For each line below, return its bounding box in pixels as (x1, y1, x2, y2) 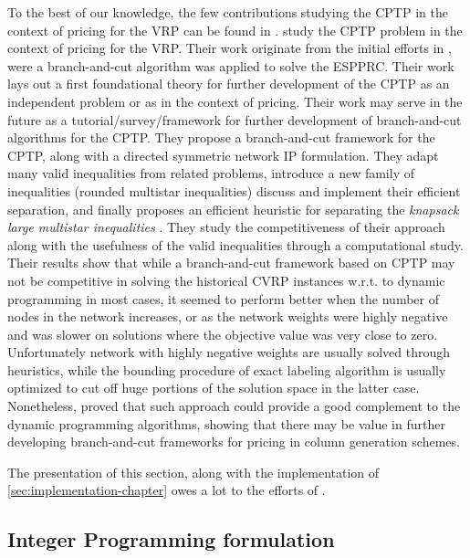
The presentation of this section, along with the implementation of (7, 462, 380, 481)
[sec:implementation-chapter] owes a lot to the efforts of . (7, 480, 326, 500)
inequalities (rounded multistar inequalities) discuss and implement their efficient (7, 181, 461, 200)
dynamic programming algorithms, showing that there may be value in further (7, 414, 445, 433)
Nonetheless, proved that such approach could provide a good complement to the (7, 396, 461, 416)
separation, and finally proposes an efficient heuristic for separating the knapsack (7, 199, 459, 218)
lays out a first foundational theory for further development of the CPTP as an (7, 74, 450, 93)
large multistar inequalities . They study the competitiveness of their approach (7, 217, 445, 237)
